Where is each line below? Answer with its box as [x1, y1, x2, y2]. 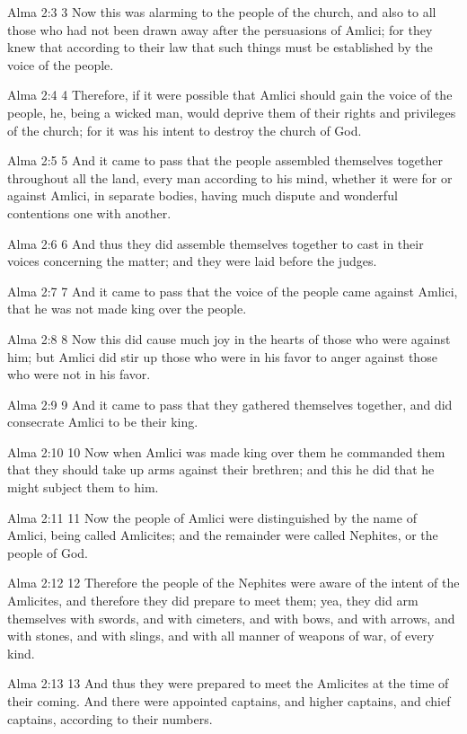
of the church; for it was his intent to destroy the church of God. [7, 120, 362, 139]
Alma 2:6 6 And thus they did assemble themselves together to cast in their [7, 234, 424, 252]
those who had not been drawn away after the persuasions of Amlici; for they [7, 20, 433, 39]
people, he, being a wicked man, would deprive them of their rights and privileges [7, 102, 456, 121]
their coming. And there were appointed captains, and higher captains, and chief [7, 692, 451, 710]
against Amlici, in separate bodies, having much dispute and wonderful [7, 186, 398, 205]
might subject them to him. [7, 478, 159, 497]
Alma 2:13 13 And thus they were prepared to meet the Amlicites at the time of [7, 674, 449, 693]
